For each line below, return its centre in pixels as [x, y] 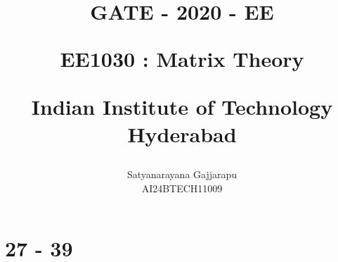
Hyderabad [182, 133]
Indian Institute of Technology [182, 106]
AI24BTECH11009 [182, 188]
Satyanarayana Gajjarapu [182, 174]
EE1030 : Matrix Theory [182, 59]
